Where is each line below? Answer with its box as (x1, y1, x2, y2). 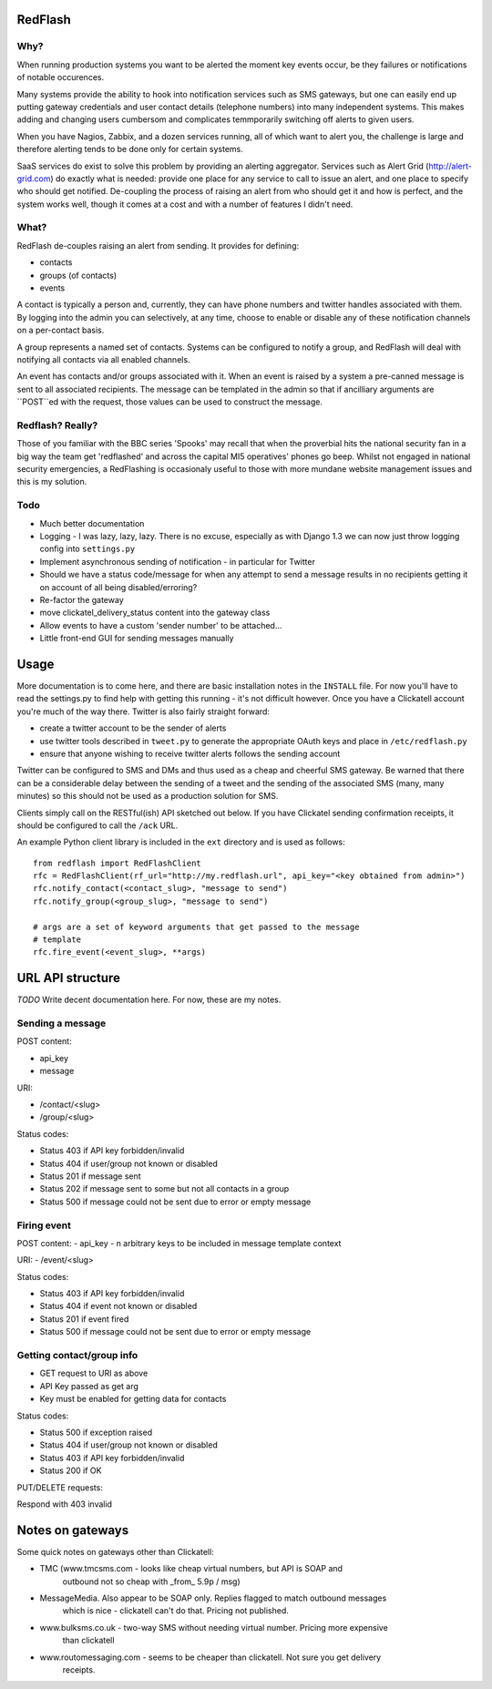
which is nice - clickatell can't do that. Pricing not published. (62, 1605, 289, 1616)
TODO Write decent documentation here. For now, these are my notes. (16, 994, 282, 1006)
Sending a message (16, 1017, 107, 1029)
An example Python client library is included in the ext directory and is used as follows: (16, 836, 345, 847)
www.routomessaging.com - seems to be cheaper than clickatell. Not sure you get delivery (39, 1652, 382, 1663)
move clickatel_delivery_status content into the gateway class (39, 607, 271, 619)
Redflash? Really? (16, 419, 98, 432)
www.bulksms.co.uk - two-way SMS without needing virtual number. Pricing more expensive (39, 1622, 389, 1633)
